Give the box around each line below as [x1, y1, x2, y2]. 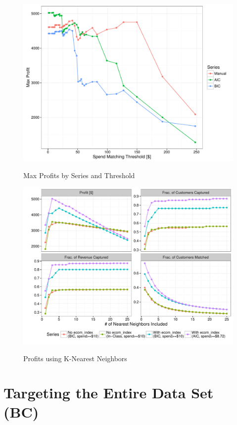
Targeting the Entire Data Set [3, 382, 214, 402]
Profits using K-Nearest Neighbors [23, 353, 127, 363]
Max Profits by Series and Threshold [23, 170, 135, 180]
